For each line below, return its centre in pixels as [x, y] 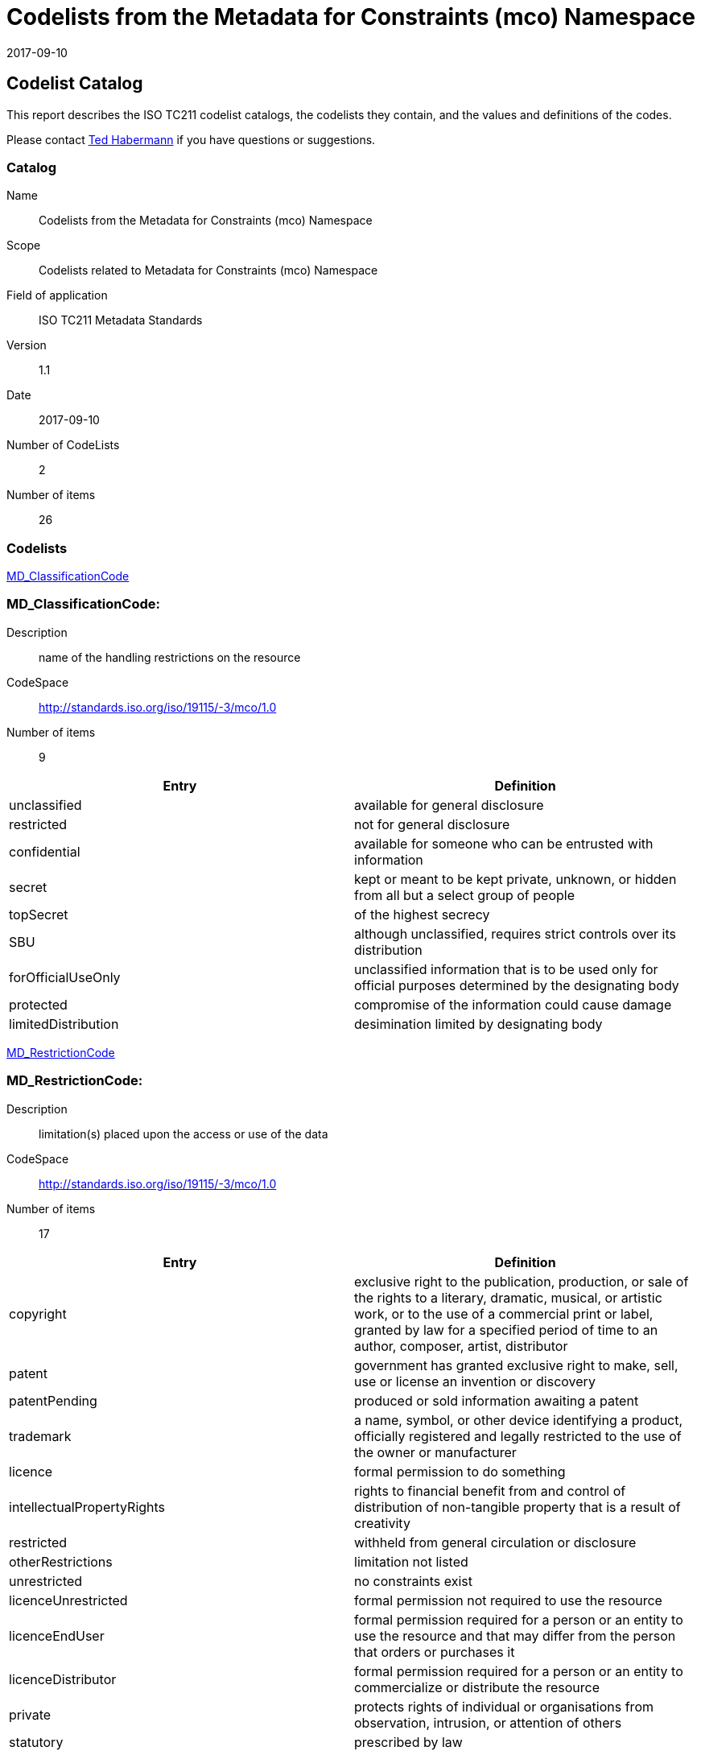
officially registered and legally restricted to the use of [518, 1436]
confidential [45, 851]
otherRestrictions [61, 1561]
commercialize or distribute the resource [477, 1687]
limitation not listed [411, 1561]
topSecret [39, 914]
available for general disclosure [449, 805]
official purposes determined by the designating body [517, 985]
